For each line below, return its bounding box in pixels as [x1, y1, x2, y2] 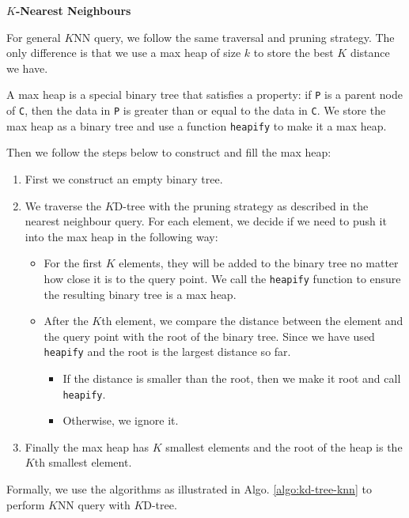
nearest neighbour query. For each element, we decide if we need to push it [25, 213, 387, 229]
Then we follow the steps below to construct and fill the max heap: [6, 144, 331, 161]
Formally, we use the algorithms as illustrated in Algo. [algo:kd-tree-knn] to [6, 481, 372, 497]
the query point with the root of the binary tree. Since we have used [44, 327, 375, 344]
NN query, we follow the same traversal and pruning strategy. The [74, 28, 395, 45]
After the [44, 312, 89, 329]
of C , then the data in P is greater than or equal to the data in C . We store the [6, 102, 386, 119]
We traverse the [25, 197, 101, 214]
